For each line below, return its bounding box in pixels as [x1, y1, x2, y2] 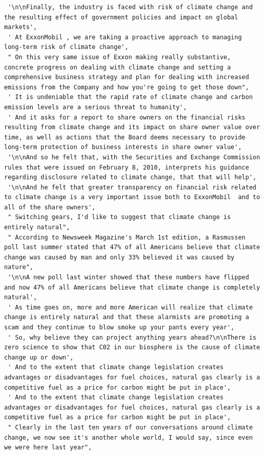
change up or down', [4, 353, 74, 361]
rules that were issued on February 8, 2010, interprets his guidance [4, 163, 249, 171]
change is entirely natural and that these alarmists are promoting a [4, 314, 249, 321]
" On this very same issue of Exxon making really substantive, [8, 53, 231, 61]
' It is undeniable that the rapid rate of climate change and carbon [8, 93, 253, 101]
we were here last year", [4, 444, 92, 451]
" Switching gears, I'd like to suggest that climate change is [8, 213, 231, 221]
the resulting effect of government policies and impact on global [4, 13, 238, 21]
